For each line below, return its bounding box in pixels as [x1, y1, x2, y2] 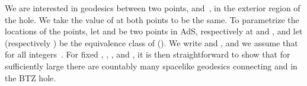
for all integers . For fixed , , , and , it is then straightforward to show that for [5, 48, 290, 60]
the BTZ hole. [5, 71, 56, 84]
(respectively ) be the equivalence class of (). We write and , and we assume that [5, 36, 298, 49]
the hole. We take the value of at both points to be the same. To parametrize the [5, 13, 299, 26]
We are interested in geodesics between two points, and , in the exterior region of [5, 2, 300, 14]
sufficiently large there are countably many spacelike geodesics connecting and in [5, 59, 298, 72]
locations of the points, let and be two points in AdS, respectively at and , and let [5, 25, 303, 37]
